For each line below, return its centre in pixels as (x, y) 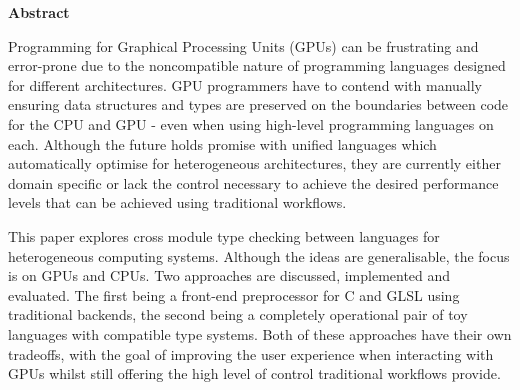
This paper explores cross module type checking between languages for (224, 235)
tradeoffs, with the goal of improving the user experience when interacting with (251, 353)
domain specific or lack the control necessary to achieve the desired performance (253, 182)
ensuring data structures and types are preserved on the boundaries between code (258, 104)
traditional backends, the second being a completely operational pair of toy (238, 314)
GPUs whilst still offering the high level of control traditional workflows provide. (254, 373)
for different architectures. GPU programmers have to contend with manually (245, 84)
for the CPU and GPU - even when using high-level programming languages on (251, 123)
